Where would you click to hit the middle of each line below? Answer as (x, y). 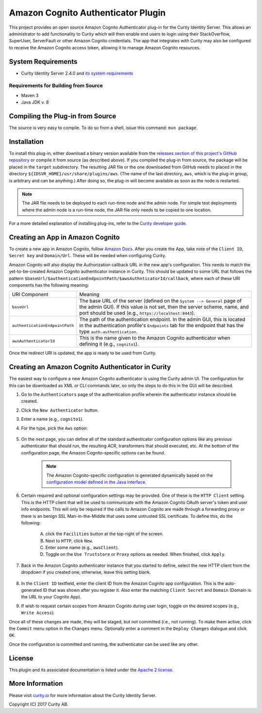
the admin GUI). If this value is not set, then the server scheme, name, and (164, 307)
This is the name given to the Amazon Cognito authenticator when (155, 338)
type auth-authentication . (108, 332)
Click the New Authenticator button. (60, 410)
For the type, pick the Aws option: (55, 428)
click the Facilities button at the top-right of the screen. (104, 534)
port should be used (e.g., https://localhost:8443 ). (137, 313)
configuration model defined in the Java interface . (96, 482)
